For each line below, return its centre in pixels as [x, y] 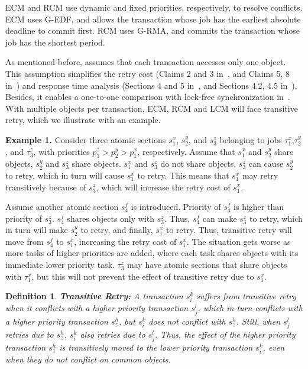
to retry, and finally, [117, 230]
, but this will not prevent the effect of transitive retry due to [143, 276]
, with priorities [61, 151]
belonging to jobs [251, 139]
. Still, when [258, 321]
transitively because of [46, 187]
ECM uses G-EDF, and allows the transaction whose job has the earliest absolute [153, 19]
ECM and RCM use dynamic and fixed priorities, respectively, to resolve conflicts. [154, 7]
